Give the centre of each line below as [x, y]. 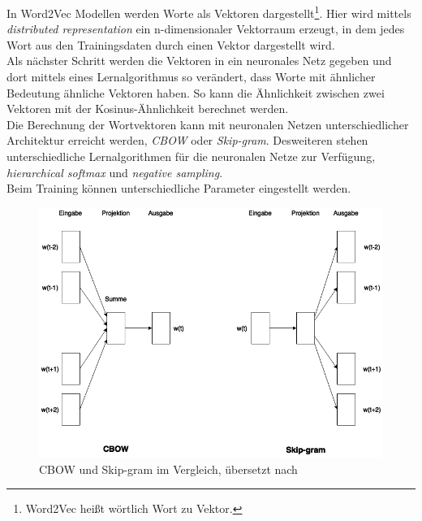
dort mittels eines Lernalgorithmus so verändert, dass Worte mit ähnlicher [191, 77]
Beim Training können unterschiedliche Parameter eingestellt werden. [179, 188]
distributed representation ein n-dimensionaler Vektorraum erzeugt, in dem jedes [206, 29]
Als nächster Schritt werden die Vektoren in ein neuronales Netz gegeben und [199, 61]
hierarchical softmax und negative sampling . [115, 172]
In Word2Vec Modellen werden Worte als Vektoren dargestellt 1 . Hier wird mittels [209, 12]
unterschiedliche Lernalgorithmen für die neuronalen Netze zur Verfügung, [191, 156]
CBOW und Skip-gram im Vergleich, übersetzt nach [168, 469]
